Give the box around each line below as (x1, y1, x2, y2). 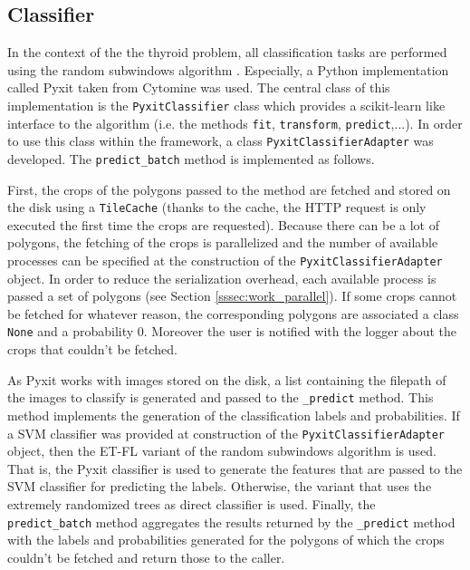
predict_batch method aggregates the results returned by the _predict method (7, 512, 456, 531)
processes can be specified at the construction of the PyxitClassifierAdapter (7, 251, 443, 270)
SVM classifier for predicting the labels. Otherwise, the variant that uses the (7, 477, 432, 496)
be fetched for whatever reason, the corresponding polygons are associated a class (7, 304, 459, 323)
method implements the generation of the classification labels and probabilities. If (7, 405, 460, 424)
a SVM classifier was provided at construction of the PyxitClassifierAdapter (7, 423, 446, 442)
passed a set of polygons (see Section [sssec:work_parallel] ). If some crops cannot (7, 286, 457, 305)
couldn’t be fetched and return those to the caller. (7, 547, 285, 566)
